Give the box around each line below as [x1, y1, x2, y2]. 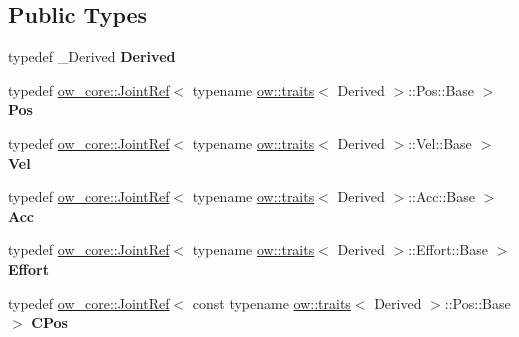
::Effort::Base [408, 239, 489, 260]
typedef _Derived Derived [8, 46, 176, 67]
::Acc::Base [408, 186, 475, 207]
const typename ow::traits [192, 292, 351, 313]
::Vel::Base [408, 132, 472, 153]
